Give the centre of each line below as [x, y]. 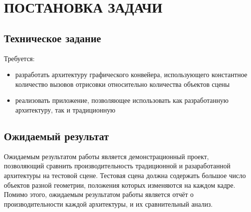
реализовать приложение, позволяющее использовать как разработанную [122, 100]
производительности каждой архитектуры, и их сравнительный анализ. [108, 204]
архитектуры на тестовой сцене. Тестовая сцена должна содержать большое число [125, 175]
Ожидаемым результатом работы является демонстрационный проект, [106, 156]
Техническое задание [52, 38]
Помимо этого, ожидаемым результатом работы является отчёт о [99, 194]
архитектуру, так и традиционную [65, 109]
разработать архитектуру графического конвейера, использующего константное [131, 74]
